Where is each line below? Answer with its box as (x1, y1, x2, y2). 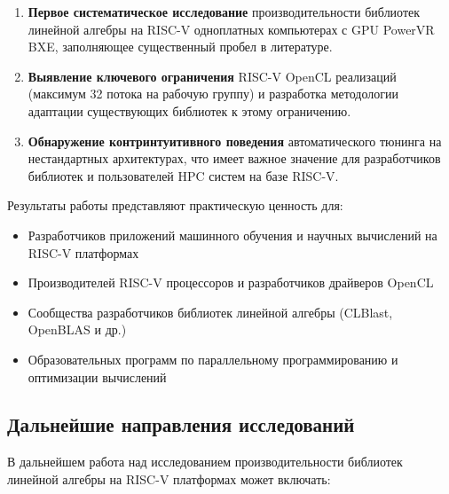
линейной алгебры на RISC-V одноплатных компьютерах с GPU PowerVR (28, 20, 435, 38)
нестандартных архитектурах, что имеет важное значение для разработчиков (28, 149, 441, 168)
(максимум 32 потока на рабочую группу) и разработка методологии (28, 84, 398, 103)
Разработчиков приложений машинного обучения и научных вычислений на (28, 225, 437, 244)
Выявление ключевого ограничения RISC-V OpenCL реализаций (28, 67, 397, 85)
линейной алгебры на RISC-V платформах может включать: (7, 469, 331, 488)
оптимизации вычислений (28, 367, 167, 386)
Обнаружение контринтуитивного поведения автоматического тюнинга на (28, 131, 442, 150)
